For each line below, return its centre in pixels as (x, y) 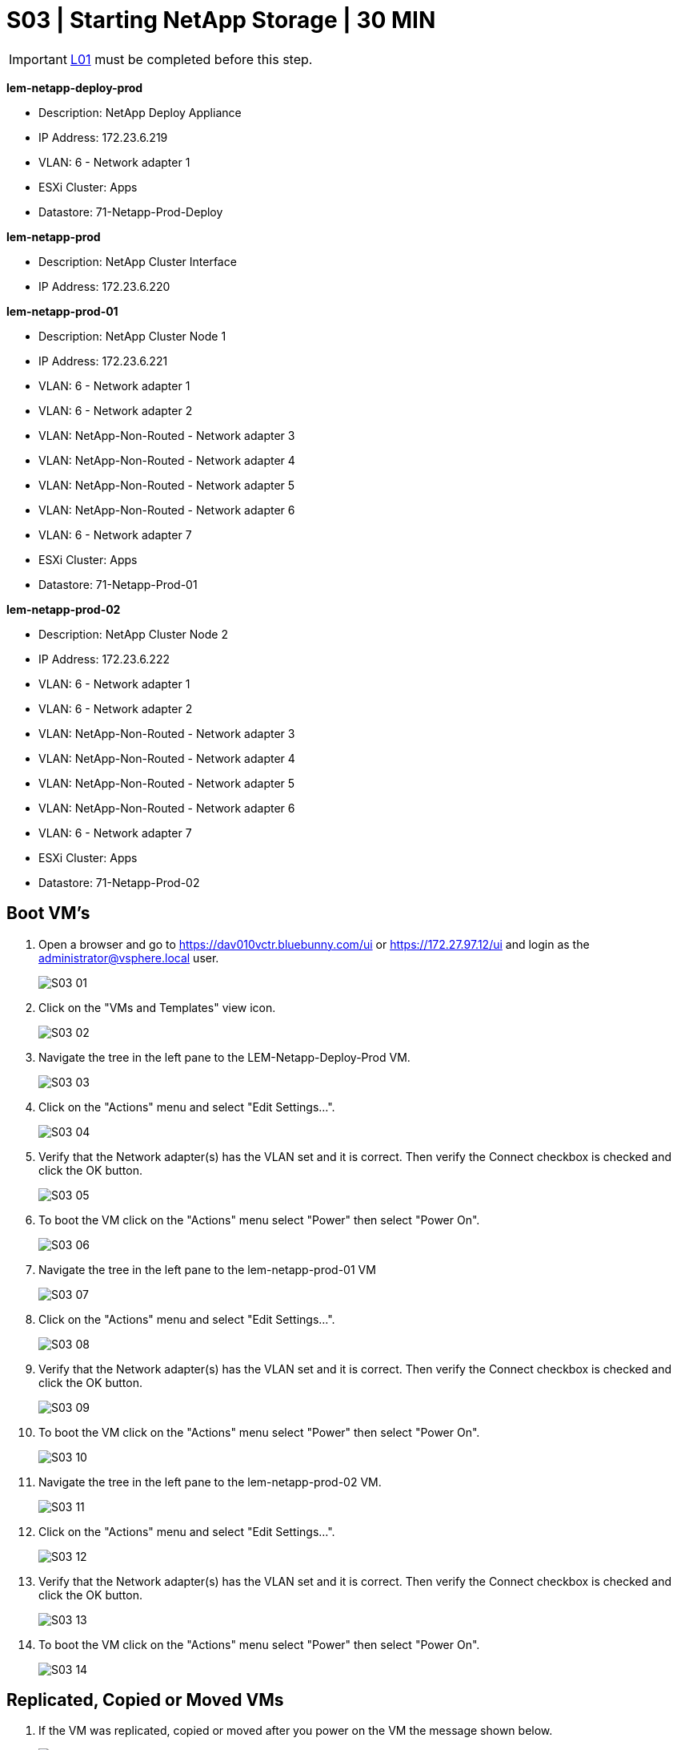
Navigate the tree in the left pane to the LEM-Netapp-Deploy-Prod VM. (224, 1057)
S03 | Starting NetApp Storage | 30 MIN (221, 20)
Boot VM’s (48, 913)
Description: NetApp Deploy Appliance (140, 112)
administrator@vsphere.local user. (129, 958)
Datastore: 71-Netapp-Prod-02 (119, 882)
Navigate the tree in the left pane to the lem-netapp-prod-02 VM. (210, 1482)
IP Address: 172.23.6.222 (104, 659)
